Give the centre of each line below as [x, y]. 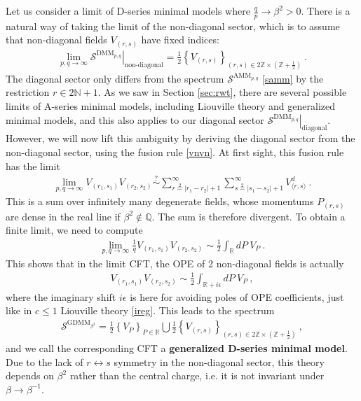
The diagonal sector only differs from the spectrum [115, 78]
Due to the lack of [45, 361]
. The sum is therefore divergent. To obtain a [248, 216]
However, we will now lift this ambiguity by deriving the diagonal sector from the [180, 138]
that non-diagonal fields [56, 40]
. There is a [326, 10]
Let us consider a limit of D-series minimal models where [128, 10]
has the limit [33, 166]
